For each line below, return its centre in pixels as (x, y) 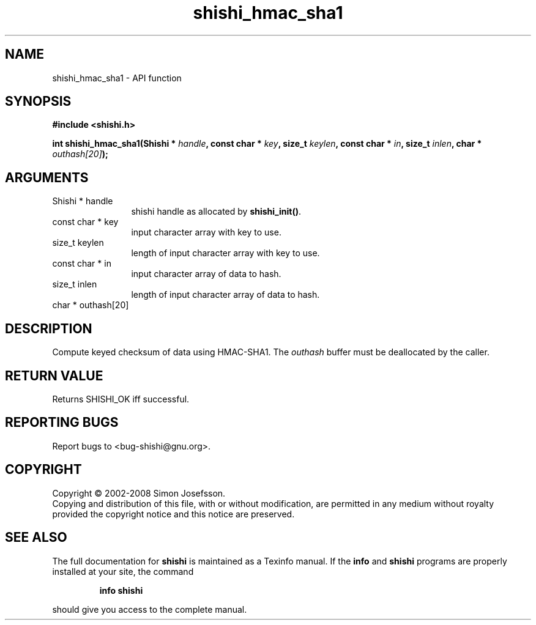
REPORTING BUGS (62, 423)
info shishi (121, 590)
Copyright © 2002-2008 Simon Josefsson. (139, 493)
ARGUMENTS (47, 177)
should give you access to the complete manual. (150, 609)
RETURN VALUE (54, 375)
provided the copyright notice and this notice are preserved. (173, 514)
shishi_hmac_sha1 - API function (117, 78)
